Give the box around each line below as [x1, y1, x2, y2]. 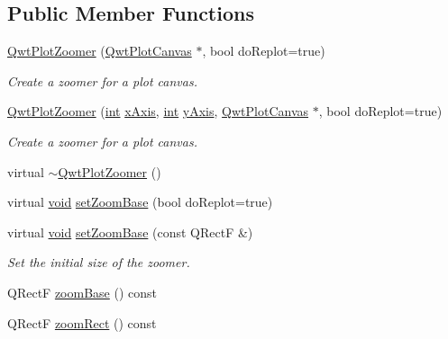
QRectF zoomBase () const [7, 282, 157, 301]
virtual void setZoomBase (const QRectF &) [7, 222, 253, 241]
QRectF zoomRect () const [7, 313, 157, 332]
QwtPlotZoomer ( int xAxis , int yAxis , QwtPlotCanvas [7, 102, 309, 120]
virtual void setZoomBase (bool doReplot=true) [7, 192, 273, 211]
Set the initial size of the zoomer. [7, 253, 190, 272]
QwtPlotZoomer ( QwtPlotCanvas [7, 41, 192, 60]
